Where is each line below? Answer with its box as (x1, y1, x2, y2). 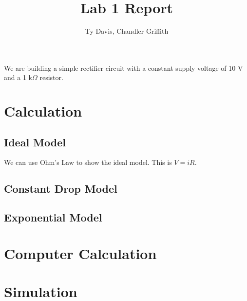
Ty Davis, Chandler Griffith (85, 26, 169, 36)
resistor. (39, 72, 63, 82)
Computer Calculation (4, 243, 157, 263)
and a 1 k (4, 72, 32, 82)
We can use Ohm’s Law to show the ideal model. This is (4, 157, 172, 167)
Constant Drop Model (4, 181, 117, 196)
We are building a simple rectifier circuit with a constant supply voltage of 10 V (4, 62, 243, 73)
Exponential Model (4, 210, 102, 225)
